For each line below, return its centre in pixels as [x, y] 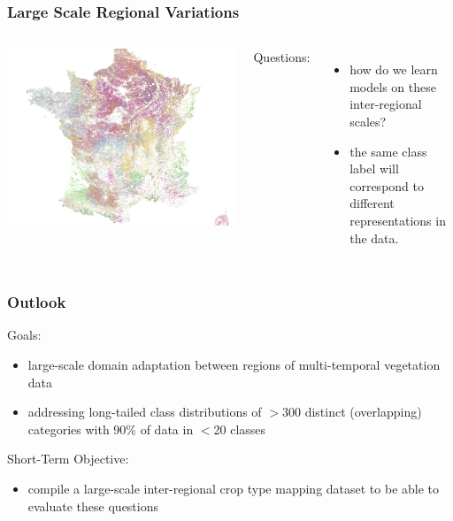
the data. [374, 238]
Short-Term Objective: [68, 459]
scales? [368, 121]
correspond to [387, 185]
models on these [393, 86]
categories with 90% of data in [111, 429]
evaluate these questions [93, 506]
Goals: [24, 335]
